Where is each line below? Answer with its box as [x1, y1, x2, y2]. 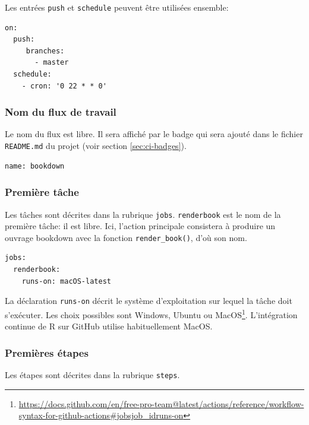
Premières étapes [5, 345, 89, 360]
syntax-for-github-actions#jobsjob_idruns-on [18, 409, 184, 421]
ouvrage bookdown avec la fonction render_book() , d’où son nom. [5, 231, 247, 243]
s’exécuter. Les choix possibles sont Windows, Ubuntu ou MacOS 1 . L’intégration [5, 306, 298, 321]
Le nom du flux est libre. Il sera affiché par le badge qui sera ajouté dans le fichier [5, 128, 303, 140]
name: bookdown [5, 161, 65, 170]
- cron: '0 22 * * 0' [21, 81, 107, 90]
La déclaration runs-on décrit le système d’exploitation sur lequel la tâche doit [5, 294, 292, 307]
